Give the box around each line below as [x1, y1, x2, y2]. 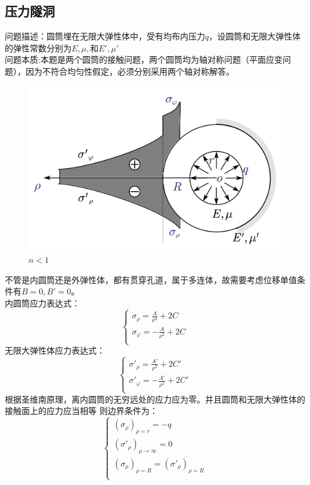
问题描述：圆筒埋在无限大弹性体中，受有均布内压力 [5, 30, 205, 42]
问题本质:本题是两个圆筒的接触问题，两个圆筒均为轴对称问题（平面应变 [5, 53, 283, 66]
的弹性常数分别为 [5, 41, 72, 54]
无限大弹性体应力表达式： [5, 344, 105, 357]
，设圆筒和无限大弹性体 [209, 30, 301, 42]
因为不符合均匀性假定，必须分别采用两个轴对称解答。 [25, 65, 234, 77]
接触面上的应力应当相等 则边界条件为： [5, 404, 158, 417]
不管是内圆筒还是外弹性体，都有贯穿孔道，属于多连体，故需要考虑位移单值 [5, 273, 297, 286]
